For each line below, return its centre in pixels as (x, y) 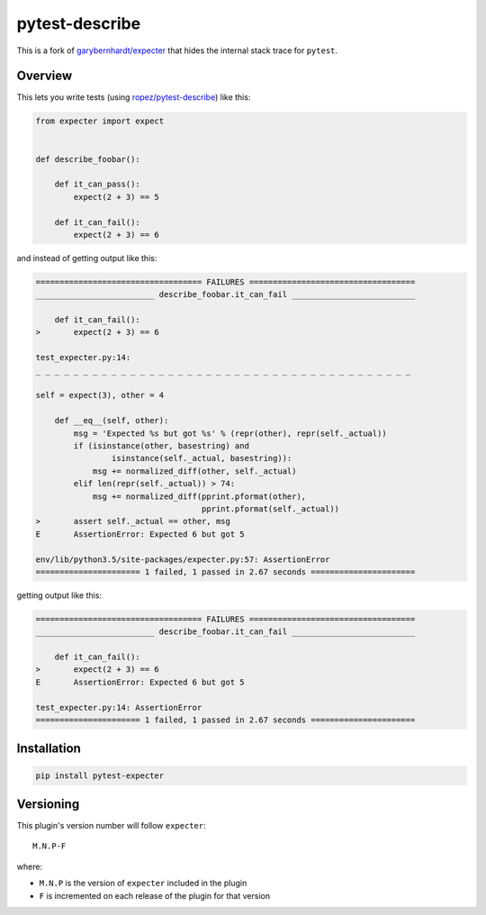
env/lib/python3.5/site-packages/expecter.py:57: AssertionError (183, 559)
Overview (45, 76)
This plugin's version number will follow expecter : (111, 826)
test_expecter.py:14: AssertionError (119, 707)
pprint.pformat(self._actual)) (270, 508)
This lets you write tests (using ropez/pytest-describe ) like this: (134, 97)
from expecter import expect (100, 121)
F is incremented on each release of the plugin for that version (154, 895)
